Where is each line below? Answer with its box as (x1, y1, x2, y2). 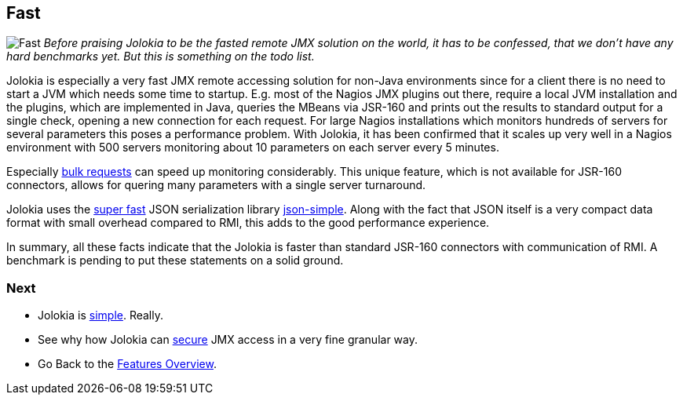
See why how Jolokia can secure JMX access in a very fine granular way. (38, 333, 418, 347)
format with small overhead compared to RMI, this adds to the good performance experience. (6, 216, 490, 230)
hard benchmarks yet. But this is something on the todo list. (6, 49, 315, 64)
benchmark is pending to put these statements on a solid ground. (6, 253, 344, 268)
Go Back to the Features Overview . (38, 357, 217, 371)
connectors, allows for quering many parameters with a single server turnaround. (6, 178, 426, 192)
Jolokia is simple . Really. (38, 308, 164, 323)
